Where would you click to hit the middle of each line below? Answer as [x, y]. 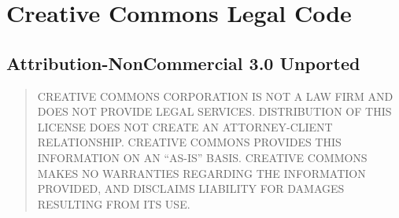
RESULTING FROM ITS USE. [114, 203]
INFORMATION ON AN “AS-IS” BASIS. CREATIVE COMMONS [202, 157]
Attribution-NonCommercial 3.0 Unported [183, 63]
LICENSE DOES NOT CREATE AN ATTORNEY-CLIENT [185, 126]
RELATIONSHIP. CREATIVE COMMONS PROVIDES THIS [189, 142]
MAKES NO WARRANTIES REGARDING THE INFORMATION [201, 173]
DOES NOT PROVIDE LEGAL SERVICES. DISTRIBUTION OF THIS [214, 111]
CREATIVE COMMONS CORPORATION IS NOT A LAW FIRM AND [215, 96]
